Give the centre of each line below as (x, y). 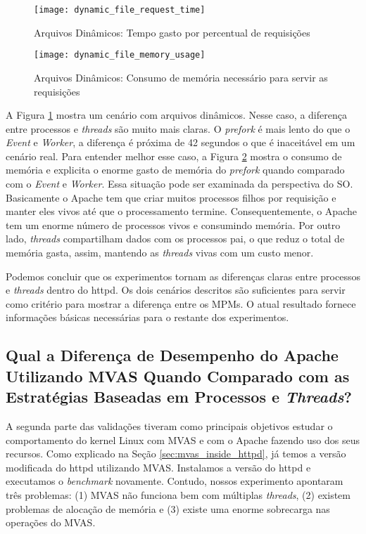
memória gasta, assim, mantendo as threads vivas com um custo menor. (160, 253)
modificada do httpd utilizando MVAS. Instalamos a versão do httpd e (158, 467)
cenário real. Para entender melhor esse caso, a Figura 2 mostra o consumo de (174, 156)
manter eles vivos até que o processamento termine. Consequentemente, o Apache (181, 211)
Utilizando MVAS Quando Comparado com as (178, 376)
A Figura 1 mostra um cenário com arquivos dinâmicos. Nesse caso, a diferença (176, 115)
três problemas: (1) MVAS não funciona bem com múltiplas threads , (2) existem (178, 494)
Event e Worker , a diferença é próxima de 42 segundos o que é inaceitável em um (181, 142)
